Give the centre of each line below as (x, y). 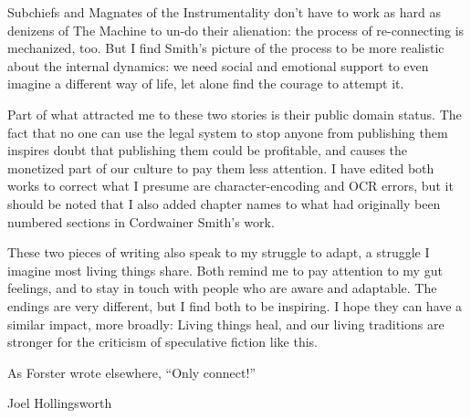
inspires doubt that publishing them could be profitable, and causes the (208, 150)
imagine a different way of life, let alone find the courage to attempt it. (206, 84)
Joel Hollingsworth (60, 403)
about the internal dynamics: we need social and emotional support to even (218, 65)
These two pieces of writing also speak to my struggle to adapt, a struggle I (219, 252)
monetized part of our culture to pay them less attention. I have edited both (221, 167)
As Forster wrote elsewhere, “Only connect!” (131, 372)
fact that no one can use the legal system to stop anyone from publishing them (228, 132)
